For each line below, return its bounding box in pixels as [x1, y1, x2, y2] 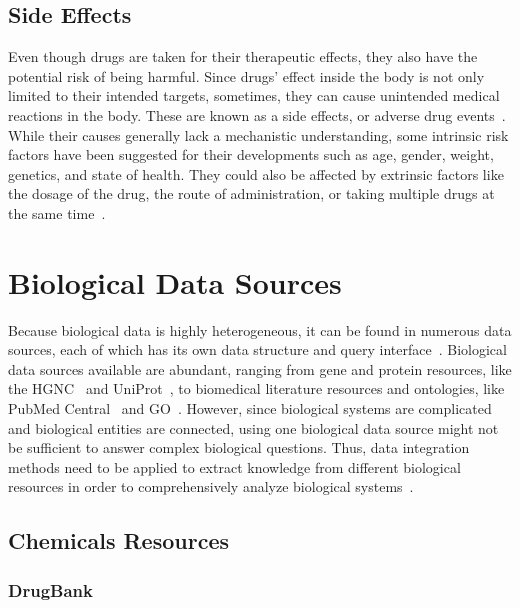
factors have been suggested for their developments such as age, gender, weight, [8, 144, 494, 165]
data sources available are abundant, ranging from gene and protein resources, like [8, 358, 512, 379]
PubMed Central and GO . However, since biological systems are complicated [8, 398, 492, 419]
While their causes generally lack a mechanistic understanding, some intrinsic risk [8, 124, 509, 145]
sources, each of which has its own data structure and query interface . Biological [8, 339, 507, 360]
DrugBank [8, 577, 93, 602]
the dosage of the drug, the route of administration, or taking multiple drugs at [8, 183, 495, 204]
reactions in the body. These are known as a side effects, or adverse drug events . [8, 104, 506, 125]
